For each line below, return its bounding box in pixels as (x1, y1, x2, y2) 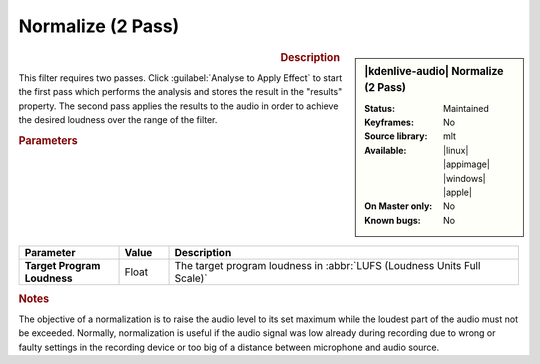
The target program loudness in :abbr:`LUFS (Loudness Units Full (174, 259, 481, 273)
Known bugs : (364, 214, 422, 226)
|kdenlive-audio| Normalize (364, 64, 504, 78)
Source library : (364, 130, 428, 142)
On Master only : (364, 200, 433, 212)
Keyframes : (364, 116, 415, 129)
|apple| (443, 186, 472, 199)
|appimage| (443, 158, 490, 170)
